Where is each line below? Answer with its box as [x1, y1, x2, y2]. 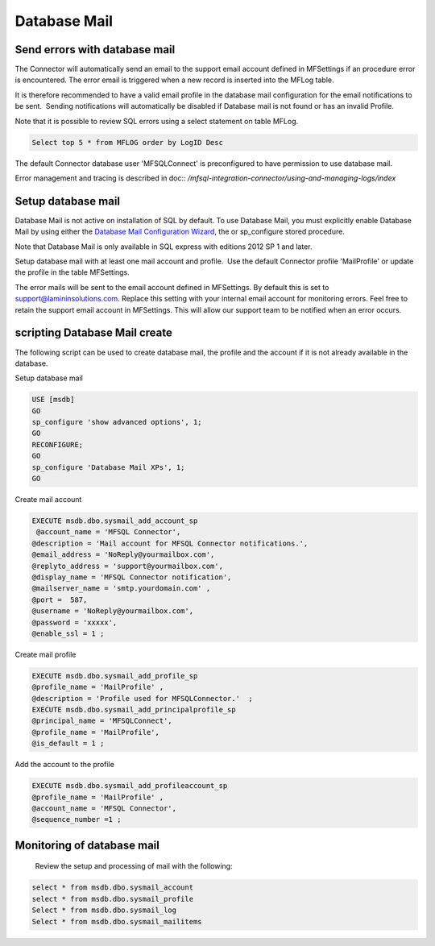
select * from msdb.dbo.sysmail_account [31, 883, 193, 892]
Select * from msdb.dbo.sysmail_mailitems [31, 917, 202, 926]
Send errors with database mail [14, 43, 176, 56]
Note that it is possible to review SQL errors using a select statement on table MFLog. [14, 116, 299, 126]
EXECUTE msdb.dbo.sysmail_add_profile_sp [31, 671, 198, 680]
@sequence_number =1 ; [31, 815, 122, 824]
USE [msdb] [31, 395, 75, 405]
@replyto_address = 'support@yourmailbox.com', [31, 561, 223, 571]
